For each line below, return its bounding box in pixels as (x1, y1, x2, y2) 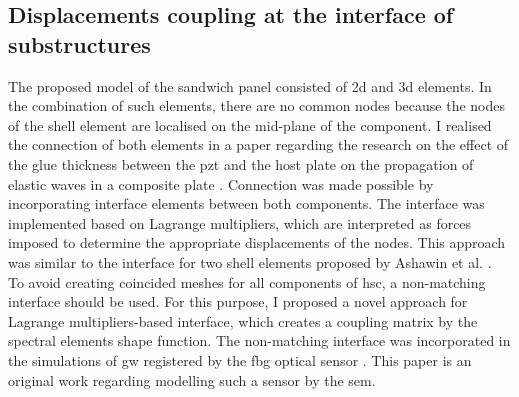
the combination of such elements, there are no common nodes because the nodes (8, 95, 506, 116)
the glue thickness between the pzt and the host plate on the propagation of (8, 153, 474, 174)
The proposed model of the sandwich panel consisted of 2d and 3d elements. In (8, 75, 492, 96)
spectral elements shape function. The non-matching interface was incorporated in (8, 330, 511, 351)
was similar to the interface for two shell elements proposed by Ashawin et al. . (8, 251, 492, 272)
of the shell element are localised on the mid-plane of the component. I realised (8, 114, 492, 135)
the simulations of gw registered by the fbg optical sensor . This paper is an (8, 349, 472, 370)
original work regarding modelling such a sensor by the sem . (8, 369, 376, 390)
